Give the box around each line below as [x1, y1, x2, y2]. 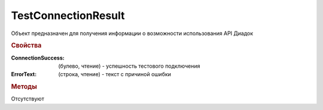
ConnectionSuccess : [11, 54, 65, 61]
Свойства [11, 42, 42, 50]
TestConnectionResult [11, 9, 125, 22]
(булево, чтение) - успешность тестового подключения [58, 62, 200, 70]
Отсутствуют [11, 95, 44, 102]
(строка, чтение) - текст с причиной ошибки [58, 71, 172, 78]
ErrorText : [11, 71, 37, 78]
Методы [11, 83, 37, 91]
